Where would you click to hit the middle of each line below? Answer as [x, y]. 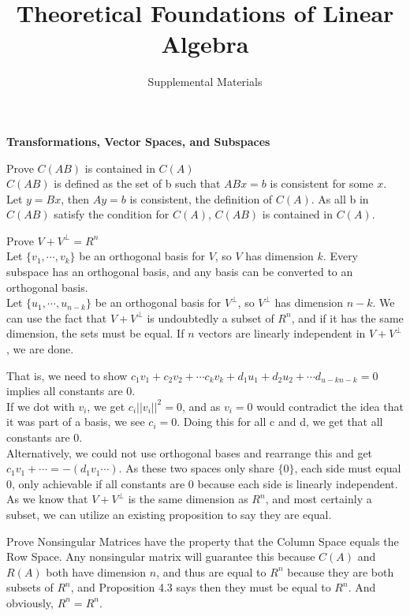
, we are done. [40, 349]
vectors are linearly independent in [282, 333]
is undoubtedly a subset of [211, 317]
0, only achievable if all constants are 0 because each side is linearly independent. [202, 483]
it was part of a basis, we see [76, 422]
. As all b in [340, 198]
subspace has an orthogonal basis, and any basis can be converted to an [180, 272]
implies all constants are [65, 391]
